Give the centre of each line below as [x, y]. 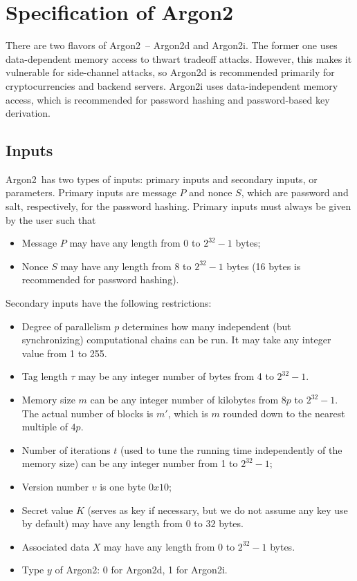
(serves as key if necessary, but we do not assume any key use [218, 509]
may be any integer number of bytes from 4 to [176, 376]
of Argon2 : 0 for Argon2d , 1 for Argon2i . [141, 570]
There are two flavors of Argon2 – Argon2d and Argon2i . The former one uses [172, 45]
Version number [55, 486]
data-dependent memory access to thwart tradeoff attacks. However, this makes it [179, 58]
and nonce [211, 192]
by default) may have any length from [102, 523]
